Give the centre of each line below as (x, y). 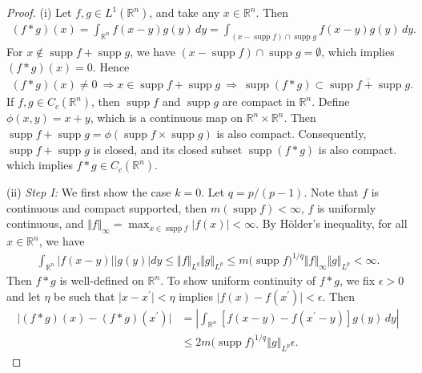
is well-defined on (102, 280)
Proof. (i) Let (39, 12)
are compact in (259, 101)
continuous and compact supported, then (107, 207)
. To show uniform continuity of (238, 280)
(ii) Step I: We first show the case (89, 192)
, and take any (185, 12)
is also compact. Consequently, (291, 133)
